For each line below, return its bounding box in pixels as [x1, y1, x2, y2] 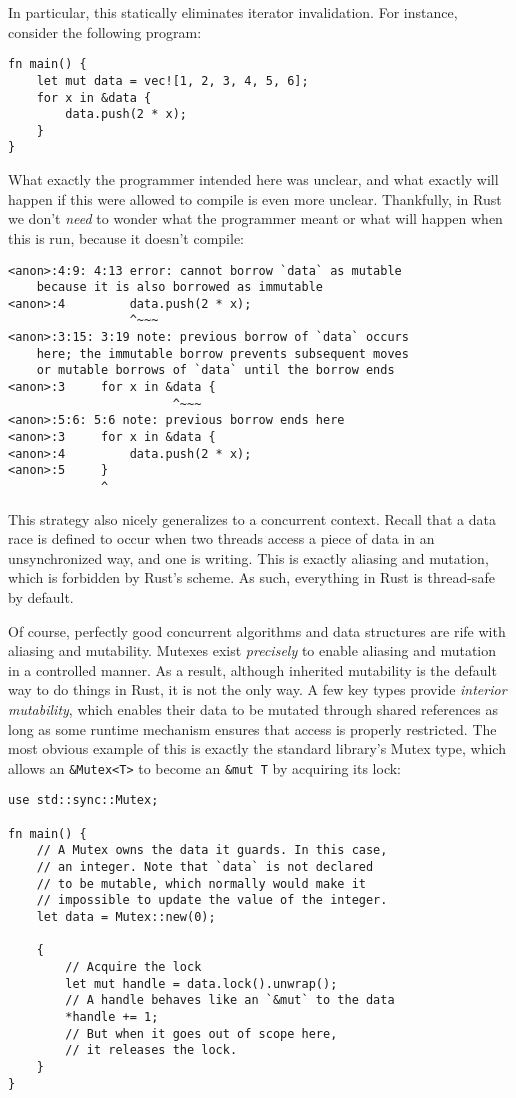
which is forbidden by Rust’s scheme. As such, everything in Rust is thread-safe [8, 567, 495, 588]
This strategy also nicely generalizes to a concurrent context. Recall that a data [8, 508, 496, 529]
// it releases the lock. [65, 1043, 238, 1058]
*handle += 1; [65, 1010, 159, 1024]
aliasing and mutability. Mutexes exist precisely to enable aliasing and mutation [8, 640, 497, 661]
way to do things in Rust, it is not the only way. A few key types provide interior [8, 679, 507, 700]
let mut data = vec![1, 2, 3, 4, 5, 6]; [36, 73, 309, 88]
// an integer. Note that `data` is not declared [36, 860, 374, 875]
